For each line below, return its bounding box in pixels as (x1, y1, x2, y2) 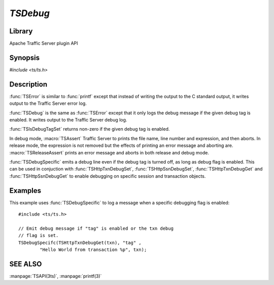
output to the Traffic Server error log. (9, 100, 87, 106)
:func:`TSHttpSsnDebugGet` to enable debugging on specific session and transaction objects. (9, 173, 206, 179)
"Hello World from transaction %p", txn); (40, 247, 147, 253)
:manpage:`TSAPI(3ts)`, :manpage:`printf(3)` (9, 273, 102, 279)
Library (9, 27, 33, 35)
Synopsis (9, 53, 40, 62)
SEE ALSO (9, 260, 42, 268)
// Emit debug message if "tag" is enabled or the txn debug (18, 225, 174, 231)
